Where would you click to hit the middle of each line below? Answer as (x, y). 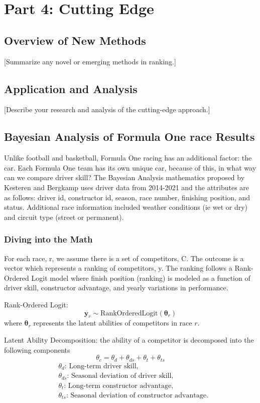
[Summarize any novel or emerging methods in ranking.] (90, 61)
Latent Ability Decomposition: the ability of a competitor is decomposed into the (129, 339)
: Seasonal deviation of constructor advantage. (137, 396)
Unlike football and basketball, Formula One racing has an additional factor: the (128, 158)
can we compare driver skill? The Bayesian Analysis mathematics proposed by (124, 177)
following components (37, 349)
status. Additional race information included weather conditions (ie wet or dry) (126, 207)
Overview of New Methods (75, 40)
